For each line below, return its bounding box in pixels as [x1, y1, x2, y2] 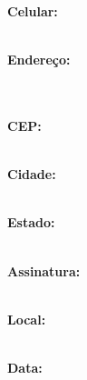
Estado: [7, 213, 55, 232]
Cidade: [7, 165, 56, 184]
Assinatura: [7, 261, 81, 280]
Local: [7, 309, 46, 328]
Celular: [7, 2, 58, 20]
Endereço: [7, 50, 71, 69]
